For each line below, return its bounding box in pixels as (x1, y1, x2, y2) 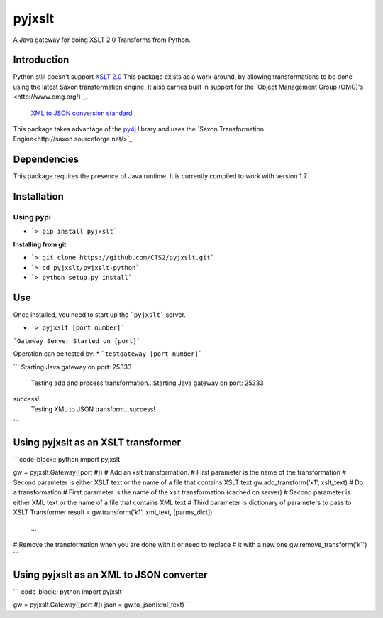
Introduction (13, 54, 70, 66)
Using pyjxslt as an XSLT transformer (13, 436, 181, 448)
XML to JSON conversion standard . (30, 109, 135, 117)
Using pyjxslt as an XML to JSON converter (13, 568, 208, 580)
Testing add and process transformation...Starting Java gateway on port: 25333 (30, 379, 264, 387)
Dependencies (13, 153, 79, 166)
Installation (13, 190, 64, 202)
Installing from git (13, 240, 67, 249)
